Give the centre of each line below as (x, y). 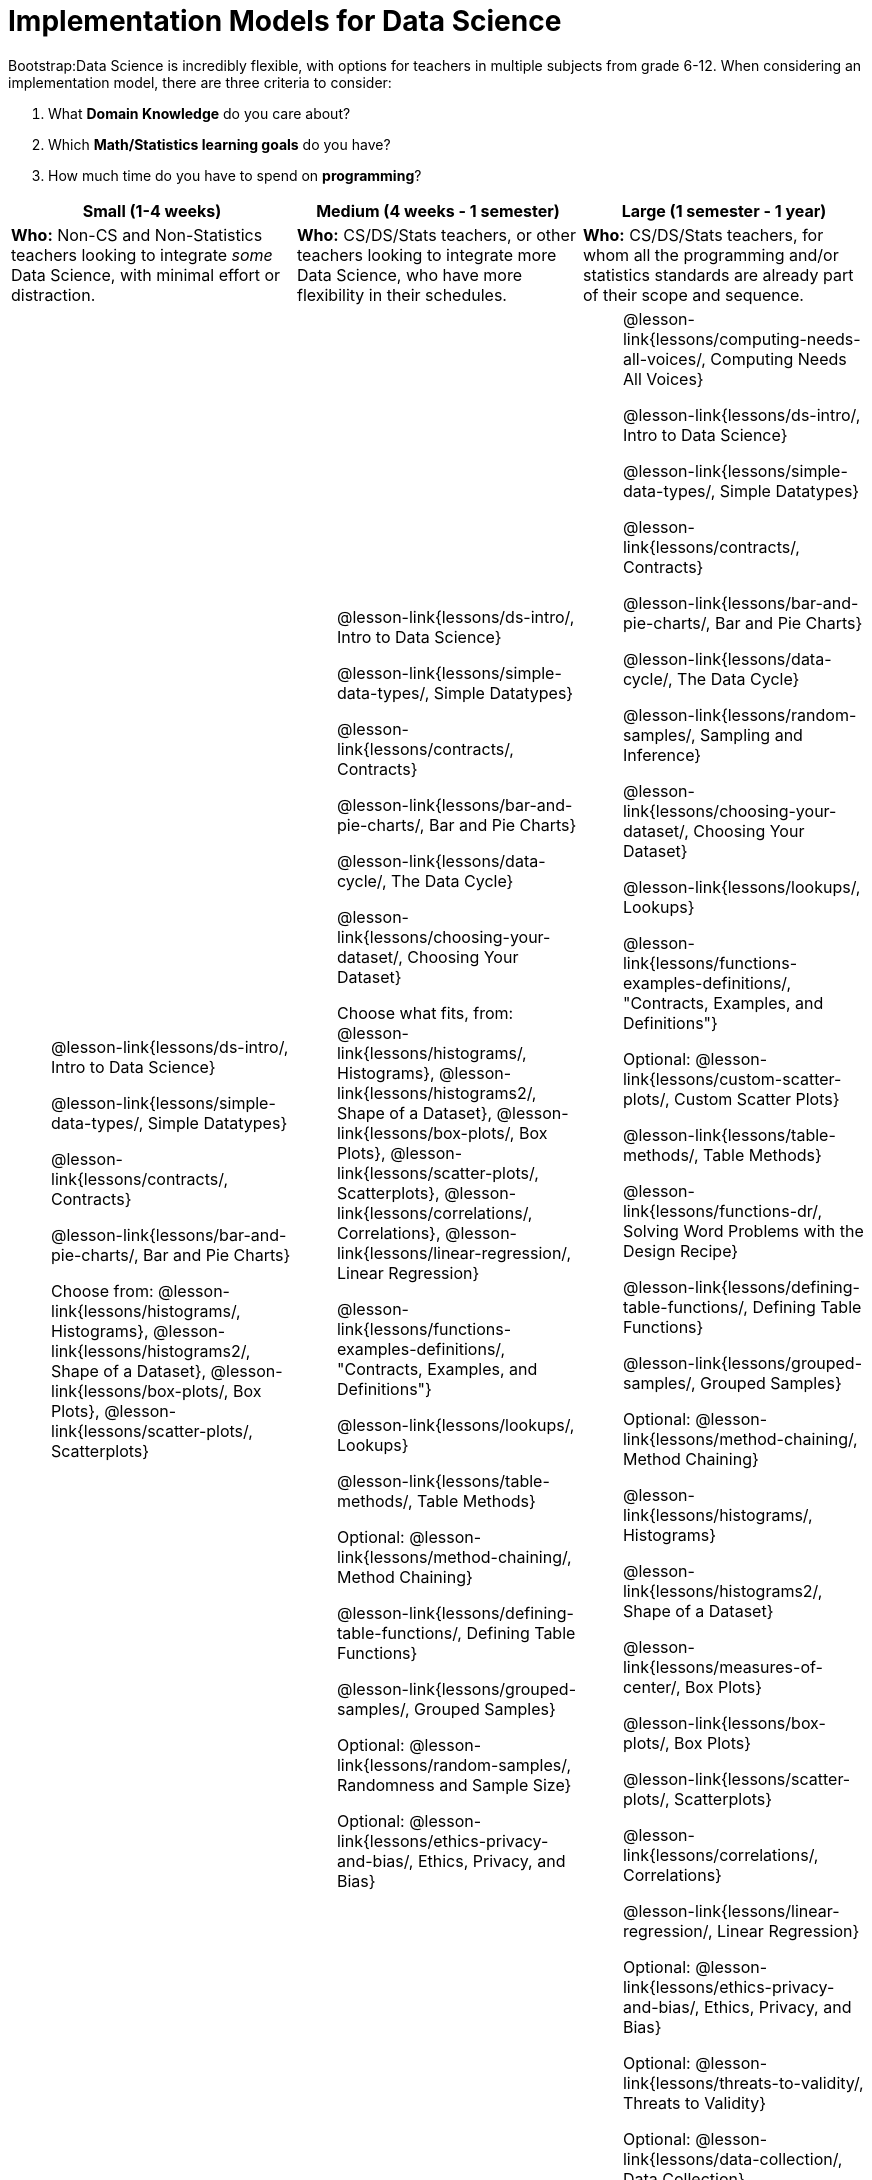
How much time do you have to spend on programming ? (235, 175)
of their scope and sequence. (693, 294)
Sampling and (751, 734)
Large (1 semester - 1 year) (724, 210)
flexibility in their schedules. (401, 294)
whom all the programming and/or (710, 254)
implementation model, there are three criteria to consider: (200, 82)
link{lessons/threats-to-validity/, (743, 2082)
